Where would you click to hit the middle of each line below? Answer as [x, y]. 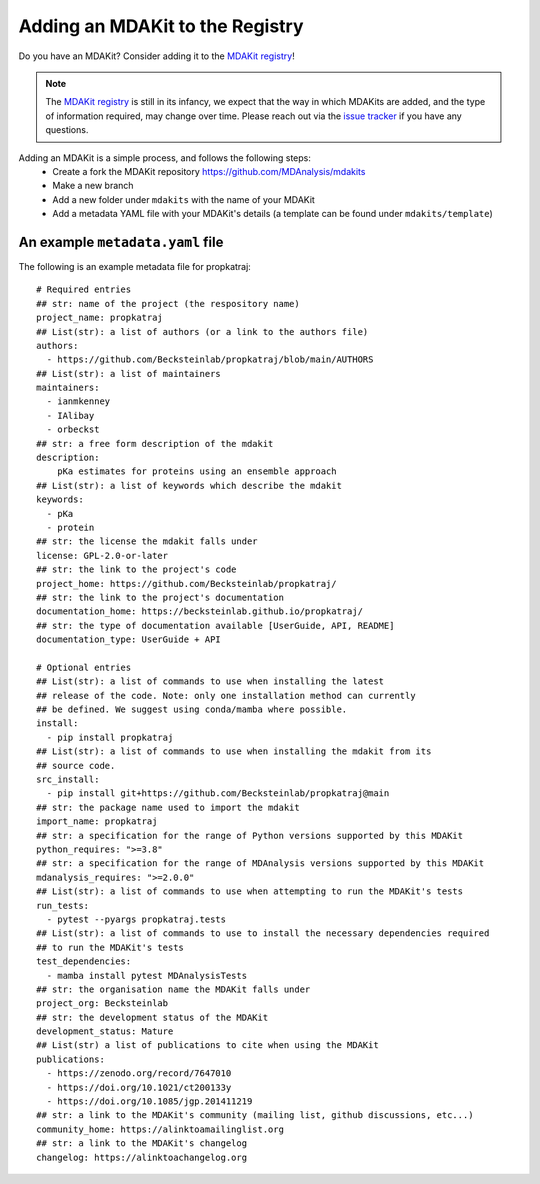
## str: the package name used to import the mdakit [168, 807]
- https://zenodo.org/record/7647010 [139, 1073]
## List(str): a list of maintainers [129, 373]
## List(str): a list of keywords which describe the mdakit [189, 485]
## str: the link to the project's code [136, 569]
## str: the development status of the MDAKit [152, 1017]
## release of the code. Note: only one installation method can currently [226, 695]
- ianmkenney [78, 401]
